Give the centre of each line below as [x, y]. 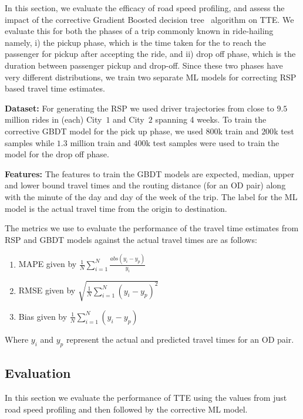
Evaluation [38, 373]
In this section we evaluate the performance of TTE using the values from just [146, 397]
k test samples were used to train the [213, 142]
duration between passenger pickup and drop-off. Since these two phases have [144, 65]
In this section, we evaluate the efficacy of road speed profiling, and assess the [145, 8]
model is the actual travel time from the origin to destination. [116, 208]
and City [129, 119]
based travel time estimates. [55, 88]
